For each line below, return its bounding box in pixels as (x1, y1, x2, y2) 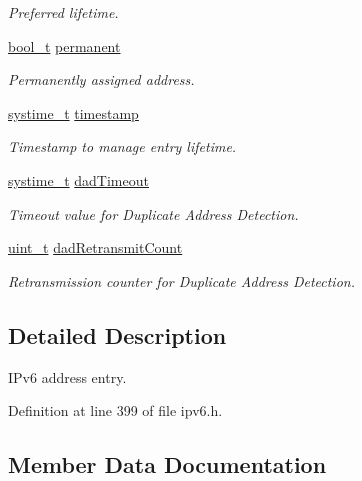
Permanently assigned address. (8, 69, 195, 90)
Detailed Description (8, 319, 227, 350)
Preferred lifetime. (8, 2, 119, 22)
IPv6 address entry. (8, 366, 127, 387)
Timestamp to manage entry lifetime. (8, 136, 237, 157)
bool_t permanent (8, 35, 121, 56)
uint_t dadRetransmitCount (8, 237, 183, 258)
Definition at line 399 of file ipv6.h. (8, 400, 223, 421)
